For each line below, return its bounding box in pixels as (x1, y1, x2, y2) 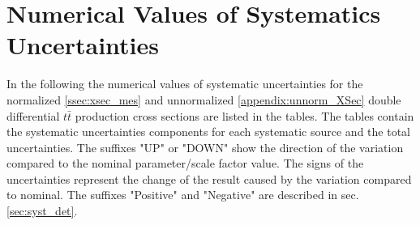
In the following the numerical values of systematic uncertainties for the (6, 75, 363, 92)
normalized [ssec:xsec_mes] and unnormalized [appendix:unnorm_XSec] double (6, 91, 401, 108)
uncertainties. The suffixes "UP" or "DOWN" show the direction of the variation (6, 138, 404, 155)
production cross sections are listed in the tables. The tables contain (75, 107, 414, 124)
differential (6, 107, 60, 124)
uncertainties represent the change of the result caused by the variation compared (6, 170, 412, 187)
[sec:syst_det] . (6, 202, 78, 219)
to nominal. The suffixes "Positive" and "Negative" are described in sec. (6, 186, 359, 203)
